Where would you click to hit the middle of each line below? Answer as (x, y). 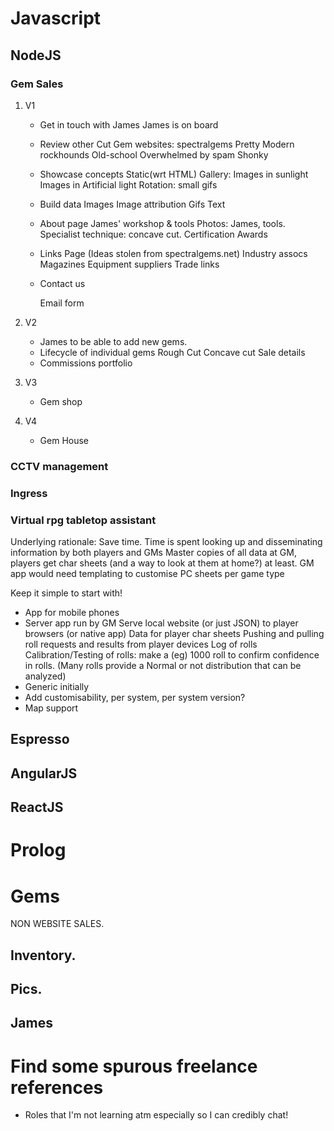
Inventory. (43, 955)
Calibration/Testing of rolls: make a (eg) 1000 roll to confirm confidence (172, 655)
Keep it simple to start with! (66, 593)
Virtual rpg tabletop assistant (83, 520)
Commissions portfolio (86, 363)
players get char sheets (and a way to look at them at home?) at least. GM (162, 563)
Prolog (38, 850)
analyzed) (45, 676)
